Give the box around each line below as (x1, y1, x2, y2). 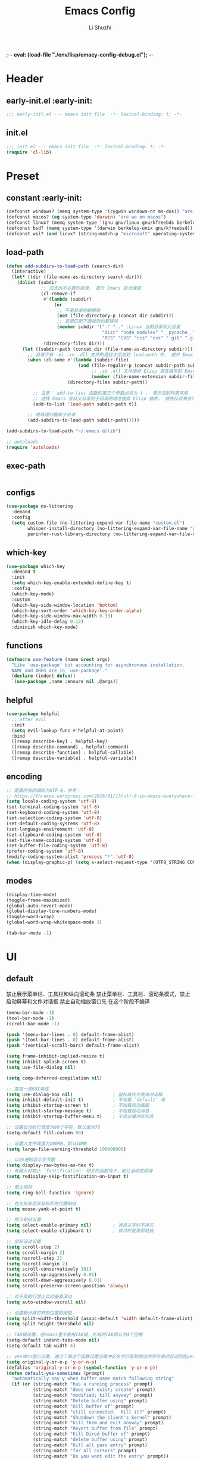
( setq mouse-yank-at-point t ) (6, 1206, 82, 1212)
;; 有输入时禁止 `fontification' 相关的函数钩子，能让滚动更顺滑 (6, 1168, 153, 1174)
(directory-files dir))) (43, 341, 105, 347)
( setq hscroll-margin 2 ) (6, 1261, 68, 1266)
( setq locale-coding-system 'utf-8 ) (6, 798, 97, 804)
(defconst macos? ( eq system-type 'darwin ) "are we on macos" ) (6, 214, 167, 220)
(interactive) (11, 269, 46, 274)
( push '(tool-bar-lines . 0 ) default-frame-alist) (6, 1037, 135, 1043)
